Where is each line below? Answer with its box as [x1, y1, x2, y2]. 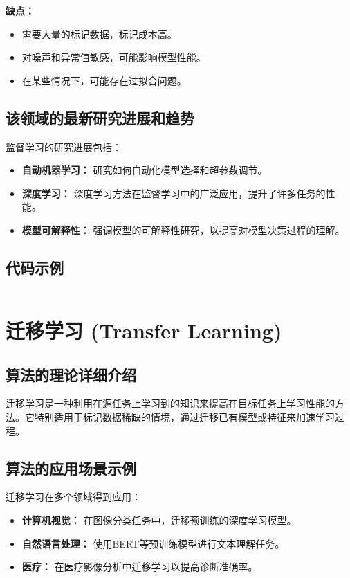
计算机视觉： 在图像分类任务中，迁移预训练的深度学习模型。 [21, 512, 297, 527]
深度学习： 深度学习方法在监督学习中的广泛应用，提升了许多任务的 [21, 186, 326, 200]
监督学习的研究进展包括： [6, 139, 122, 154]
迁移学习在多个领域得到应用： [6, 489, 141, 504]
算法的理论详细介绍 [6, 363, 136, 385]
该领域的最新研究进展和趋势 [6, 107, 194, 128]
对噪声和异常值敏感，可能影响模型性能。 [21, 50, 206, 64]
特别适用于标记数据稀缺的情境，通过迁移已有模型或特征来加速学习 [34, 409, 335, 424]
